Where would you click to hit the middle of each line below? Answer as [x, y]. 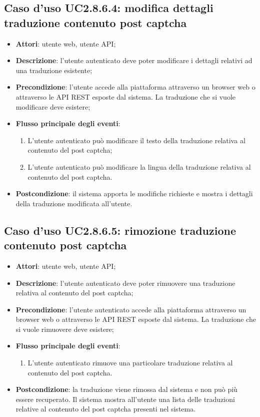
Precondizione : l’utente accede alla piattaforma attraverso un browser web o [135, 87]
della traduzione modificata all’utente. [74, 203]
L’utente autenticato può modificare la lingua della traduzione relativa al [139, 166]
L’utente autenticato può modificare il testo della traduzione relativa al [136, 140]
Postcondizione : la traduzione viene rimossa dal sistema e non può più [126, 389]
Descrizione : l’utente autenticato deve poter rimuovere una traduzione [125, 283]
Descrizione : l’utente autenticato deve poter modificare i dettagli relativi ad [134, 60]
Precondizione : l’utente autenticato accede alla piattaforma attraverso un [131, 309]
